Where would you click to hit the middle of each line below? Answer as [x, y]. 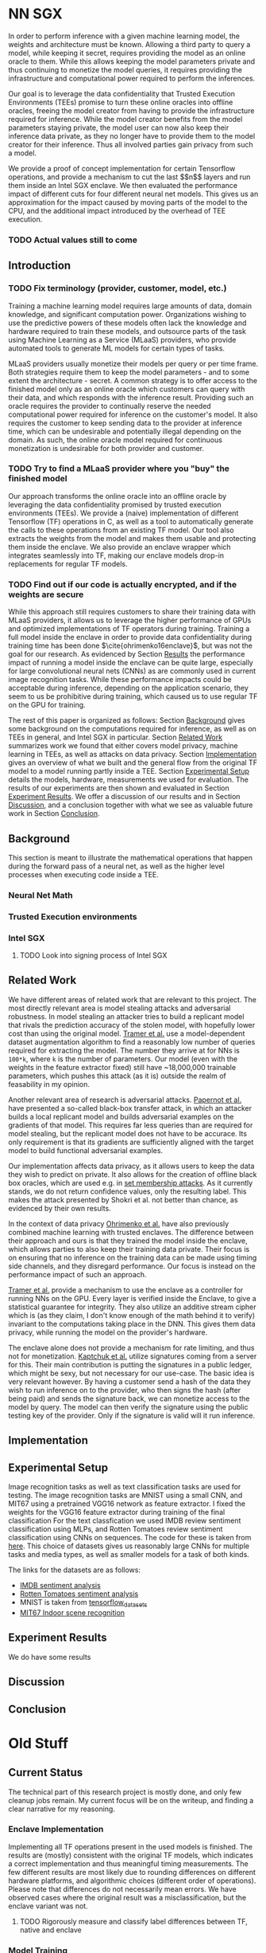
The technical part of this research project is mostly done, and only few [125, 1792]
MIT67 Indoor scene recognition [72, 1612]
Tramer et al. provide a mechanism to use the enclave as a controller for [126, 1290]
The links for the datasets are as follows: [75, 1570]
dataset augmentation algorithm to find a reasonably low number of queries [132, 1041]
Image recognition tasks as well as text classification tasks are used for [125, 1487]
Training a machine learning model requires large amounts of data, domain [130, 306]
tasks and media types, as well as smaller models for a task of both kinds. [129, 1555]
